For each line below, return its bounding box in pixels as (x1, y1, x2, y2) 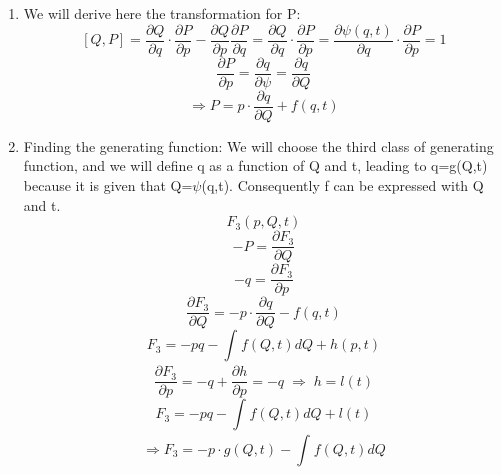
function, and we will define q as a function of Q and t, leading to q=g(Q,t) (23, 155, 488, 176)
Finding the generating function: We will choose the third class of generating (23, 135, 494, 156)
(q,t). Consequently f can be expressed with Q (201, 174, 484, 195)
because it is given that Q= (23, 174, 193, 195)
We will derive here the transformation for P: (23, 3, 301, 23)
